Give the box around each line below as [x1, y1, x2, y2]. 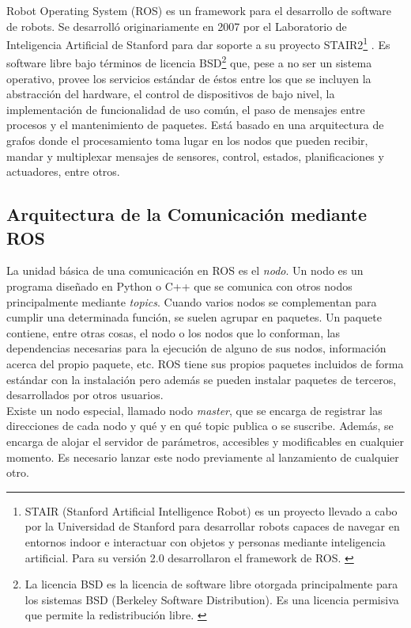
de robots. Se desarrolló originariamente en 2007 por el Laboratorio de [6, 17, 347, 34]
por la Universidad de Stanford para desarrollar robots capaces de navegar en [25, 518, 400, 535]
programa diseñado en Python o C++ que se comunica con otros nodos [6, 278, 353, 295]
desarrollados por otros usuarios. [6, 386, 164, 403]
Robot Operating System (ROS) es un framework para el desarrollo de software [6, 2, 392, 18]
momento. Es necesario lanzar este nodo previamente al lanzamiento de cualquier [6, 448, 399, 465]
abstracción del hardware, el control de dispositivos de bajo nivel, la [6, 86, 335, 102]
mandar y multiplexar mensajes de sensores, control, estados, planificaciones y [6, 147, 384, 164]
